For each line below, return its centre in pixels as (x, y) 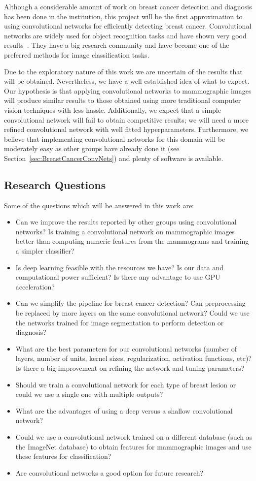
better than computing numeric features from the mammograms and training (132, 241)
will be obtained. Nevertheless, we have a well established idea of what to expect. (127, 81)
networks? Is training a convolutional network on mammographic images (125, 231)
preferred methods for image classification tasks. (77, 54)
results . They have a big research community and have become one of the (117, 45)
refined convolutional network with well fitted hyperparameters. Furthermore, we (126, 129)
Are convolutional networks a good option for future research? (110, 472)
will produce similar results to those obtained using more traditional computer (123, 100)
